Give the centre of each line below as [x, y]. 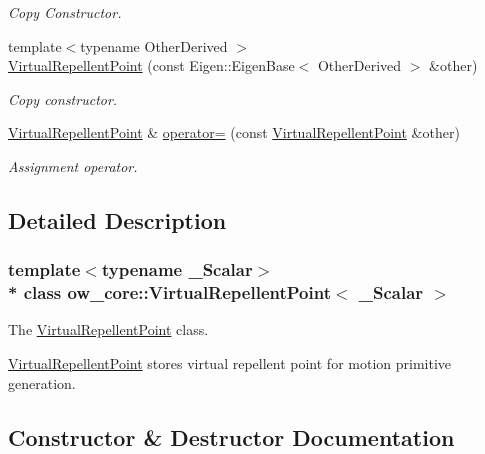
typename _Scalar [177, 269]
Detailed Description [117, 219]
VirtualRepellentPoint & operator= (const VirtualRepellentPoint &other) [234, 132]
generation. [42, 382]
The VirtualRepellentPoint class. [108, 329]
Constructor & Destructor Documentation [231, 436]
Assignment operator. [73, 165]
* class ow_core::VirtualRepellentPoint [169, 292]
